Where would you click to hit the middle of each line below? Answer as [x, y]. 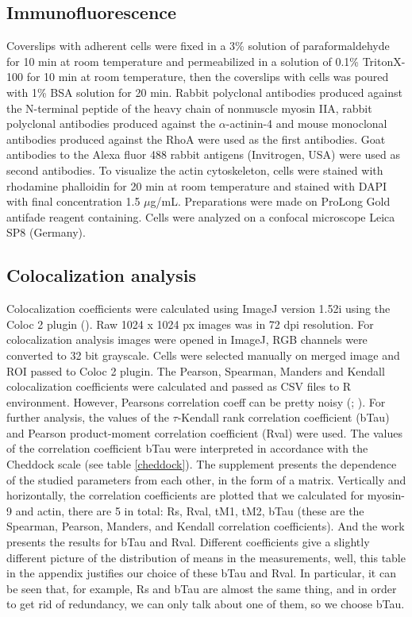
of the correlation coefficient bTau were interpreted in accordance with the [187, 448]
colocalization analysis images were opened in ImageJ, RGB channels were [187, 339]
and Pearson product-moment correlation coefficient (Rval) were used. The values [204, 432]
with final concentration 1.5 [73, 201]
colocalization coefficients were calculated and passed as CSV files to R [179, 386]
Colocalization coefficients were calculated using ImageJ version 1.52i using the [198, 308]
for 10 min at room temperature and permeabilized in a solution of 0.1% [183, 61]
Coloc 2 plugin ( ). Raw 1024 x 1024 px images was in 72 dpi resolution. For [190, 324]
